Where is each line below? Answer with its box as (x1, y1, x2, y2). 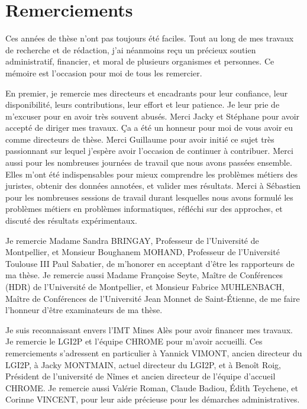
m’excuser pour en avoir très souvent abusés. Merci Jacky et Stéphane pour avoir (5, 110, 300, 122)
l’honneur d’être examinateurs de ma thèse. (5, 304, 163, 316)
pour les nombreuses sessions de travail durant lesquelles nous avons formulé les (5, 191, 293, 203)
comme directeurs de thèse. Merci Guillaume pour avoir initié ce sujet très (5, 133, 274, 145)
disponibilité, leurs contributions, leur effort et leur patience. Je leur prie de (5, 98, 280, 111)
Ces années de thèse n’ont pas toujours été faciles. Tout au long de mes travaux (5, 32, 294, 44)
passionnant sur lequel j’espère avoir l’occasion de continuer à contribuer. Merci (5, 144, 293, 157)
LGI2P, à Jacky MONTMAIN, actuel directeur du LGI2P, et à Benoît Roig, (5, 358, 281, 371)
